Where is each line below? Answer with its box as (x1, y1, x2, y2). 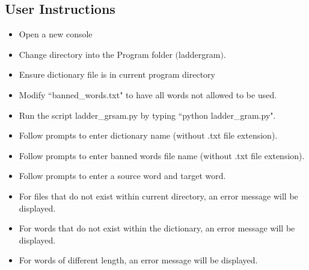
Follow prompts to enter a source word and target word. (19, 169, 226, 182)
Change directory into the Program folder (19, 48, 173, 60)
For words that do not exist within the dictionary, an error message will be (19, 222, 295, 234)
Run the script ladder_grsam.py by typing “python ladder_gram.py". (19, 108, 276, 121)
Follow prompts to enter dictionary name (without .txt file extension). (19, 129, 278, 142)
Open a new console (19, 28, 93, 40)
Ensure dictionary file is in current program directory (19, 68, 215, 81)
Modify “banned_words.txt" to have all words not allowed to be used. (19, 88, 277, 101)
